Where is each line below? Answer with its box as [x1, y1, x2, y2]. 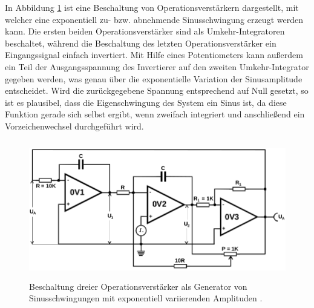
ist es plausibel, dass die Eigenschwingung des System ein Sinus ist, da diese [5, 96, 287, 108]
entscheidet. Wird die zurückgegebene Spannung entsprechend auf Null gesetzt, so [5, 84, 309, 97]
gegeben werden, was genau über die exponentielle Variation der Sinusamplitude [5, 72, 303, 85]
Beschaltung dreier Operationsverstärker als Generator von [29, 280, 247, 292]
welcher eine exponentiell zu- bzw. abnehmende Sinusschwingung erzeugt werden [5, 13, 303, 25]
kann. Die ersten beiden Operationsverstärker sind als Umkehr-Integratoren [5, 25, 285, 38]
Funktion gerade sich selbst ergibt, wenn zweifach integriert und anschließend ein [5, 108, 305, 120]
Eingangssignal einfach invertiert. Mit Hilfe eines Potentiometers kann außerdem [5, 48, 303, 61]
